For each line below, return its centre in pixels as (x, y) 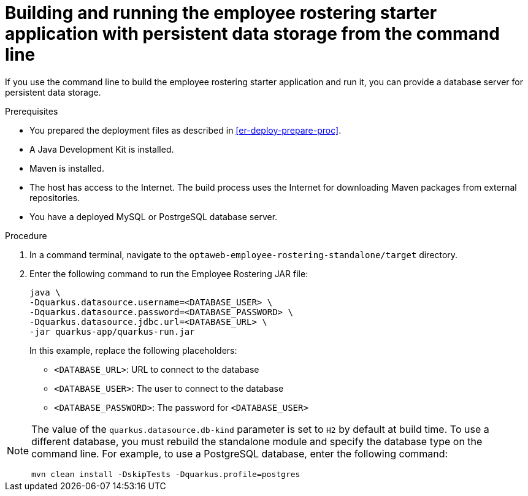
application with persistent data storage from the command (252, 34)
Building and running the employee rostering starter (221, 13)
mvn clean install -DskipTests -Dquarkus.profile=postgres (166, 474)
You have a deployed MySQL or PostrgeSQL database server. (154, 216)
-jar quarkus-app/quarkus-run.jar (112, 331)
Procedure (26, 235)
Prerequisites (32, 111)
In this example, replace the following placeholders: (133, 350)
